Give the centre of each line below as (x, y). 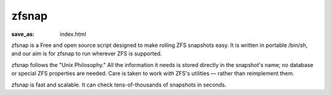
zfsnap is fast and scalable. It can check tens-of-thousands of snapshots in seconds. (119, 85)
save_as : (23, 34)
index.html (73, 34)
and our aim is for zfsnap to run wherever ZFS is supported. (87, 54)
